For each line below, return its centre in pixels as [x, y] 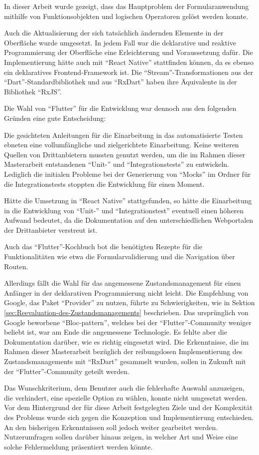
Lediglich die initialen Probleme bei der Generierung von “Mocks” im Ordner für [128, 174]
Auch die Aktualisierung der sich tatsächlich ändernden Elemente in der [114, 33]
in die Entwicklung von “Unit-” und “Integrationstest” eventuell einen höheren [124, 210]
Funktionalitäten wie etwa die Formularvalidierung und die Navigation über [120, 256]
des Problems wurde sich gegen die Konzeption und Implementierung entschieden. [129, 417]
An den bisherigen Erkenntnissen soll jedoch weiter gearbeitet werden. [111, 427]
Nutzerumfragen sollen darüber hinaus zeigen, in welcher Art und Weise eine [121, 437]
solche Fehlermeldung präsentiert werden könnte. [78, 446]
